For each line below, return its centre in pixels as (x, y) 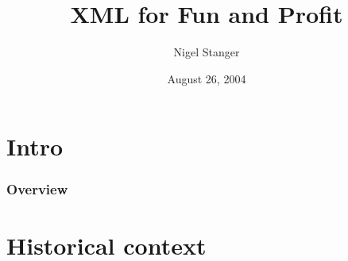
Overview (37, 189)
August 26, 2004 (207, 78)
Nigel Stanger (207, 52)
